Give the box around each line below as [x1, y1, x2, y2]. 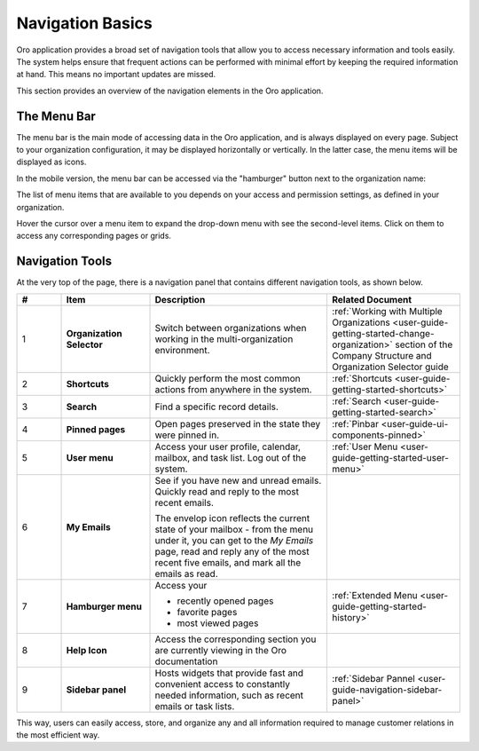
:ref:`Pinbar [332, 417, 379, 430]
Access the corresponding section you [154, 633, 317, 645]
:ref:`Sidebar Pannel [332, 672, 416, 684]
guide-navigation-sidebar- [332, 684, 443, 696]
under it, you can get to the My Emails [154, 534, 314, 546]
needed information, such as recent [154, 689, 304, 701]
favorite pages [177, 605, 238, 618]
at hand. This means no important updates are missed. [16, 69, 216, 80]
